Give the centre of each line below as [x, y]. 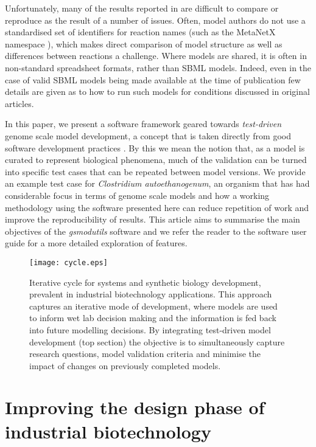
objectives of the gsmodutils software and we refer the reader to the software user [156, 231]
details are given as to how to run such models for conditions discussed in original [157, 92]
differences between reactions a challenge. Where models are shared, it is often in [156, 56]
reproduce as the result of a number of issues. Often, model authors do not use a [155, 20]
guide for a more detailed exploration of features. [96, 243]
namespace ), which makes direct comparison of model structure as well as [144, 43]
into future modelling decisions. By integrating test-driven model [150, 329]
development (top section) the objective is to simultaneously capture [157, 341]
